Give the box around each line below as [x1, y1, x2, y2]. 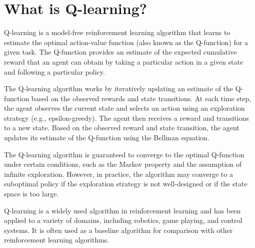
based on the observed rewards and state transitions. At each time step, [31, 93, 251, 103]
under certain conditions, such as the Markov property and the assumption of [4, 159, 242, 169]
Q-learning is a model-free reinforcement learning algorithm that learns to [4, 27, 230, 38]
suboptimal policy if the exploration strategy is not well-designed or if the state [4, 178, 247, 189]
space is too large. [4, 188, 59, 199]
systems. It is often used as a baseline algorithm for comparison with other [4, 224, 233, 235]
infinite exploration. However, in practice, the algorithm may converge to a [4, 168, 233, 179]
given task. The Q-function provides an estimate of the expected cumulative [4, 47, 237, 57]
